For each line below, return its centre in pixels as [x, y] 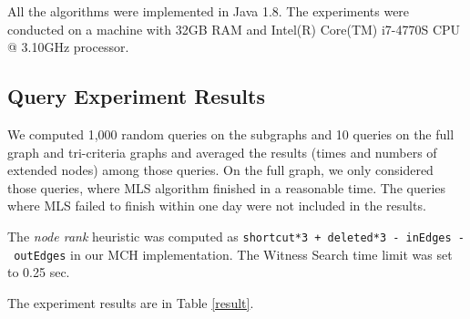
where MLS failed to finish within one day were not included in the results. [217, 206]
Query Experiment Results [136, 96]
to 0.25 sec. [39, 272]
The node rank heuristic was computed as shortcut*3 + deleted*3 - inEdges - [236, 236]
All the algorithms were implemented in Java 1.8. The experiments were [209, 11]
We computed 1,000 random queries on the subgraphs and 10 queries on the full [231, 134]
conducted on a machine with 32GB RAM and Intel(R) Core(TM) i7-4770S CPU [234, 29]
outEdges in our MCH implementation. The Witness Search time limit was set [233, 254]
